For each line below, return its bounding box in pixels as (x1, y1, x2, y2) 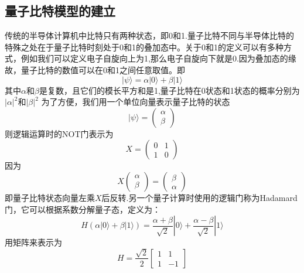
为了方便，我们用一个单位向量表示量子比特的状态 (41, 95, 230, 108)
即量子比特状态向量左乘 (5, 191, 95, 203)
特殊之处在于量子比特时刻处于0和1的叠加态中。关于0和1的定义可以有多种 (5, 40, 283, 53)
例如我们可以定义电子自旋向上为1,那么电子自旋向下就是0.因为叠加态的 (21, 52, 288, 64)
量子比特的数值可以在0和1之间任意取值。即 (21, 63, 185, 76)
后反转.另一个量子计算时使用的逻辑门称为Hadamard (101, 191, 298, 203)
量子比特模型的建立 (5, 2, 115, 20)
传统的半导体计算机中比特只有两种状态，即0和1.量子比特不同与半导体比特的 (5, 29, 294, 42)
